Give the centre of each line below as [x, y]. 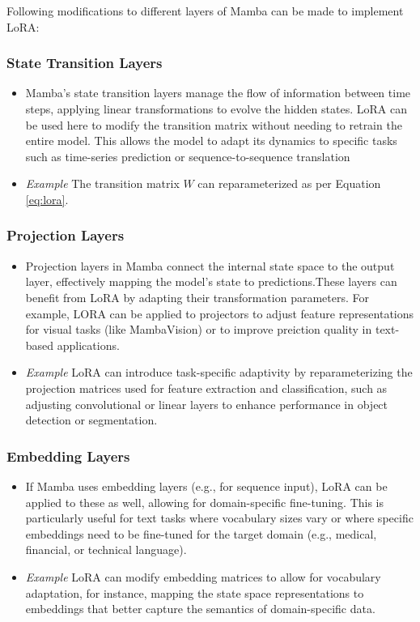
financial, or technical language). [106, 550]
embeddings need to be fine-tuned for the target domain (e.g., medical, [201, 533]
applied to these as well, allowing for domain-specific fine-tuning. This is [204, 502]
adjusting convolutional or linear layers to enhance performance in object [207, 404]
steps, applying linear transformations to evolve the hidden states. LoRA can [216, 109]
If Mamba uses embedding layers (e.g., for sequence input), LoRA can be [206, 486]
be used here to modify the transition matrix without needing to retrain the [214, 124]
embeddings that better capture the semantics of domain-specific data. [200, 609]
